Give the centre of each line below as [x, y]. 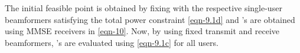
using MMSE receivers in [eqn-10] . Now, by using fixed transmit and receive [142, 31]
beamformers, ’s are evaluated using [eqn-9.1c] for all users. [112, 42]
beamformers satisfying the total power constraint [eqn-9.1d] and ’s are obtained [150, 19]
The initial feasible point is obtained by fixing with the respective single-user [144, 8]
